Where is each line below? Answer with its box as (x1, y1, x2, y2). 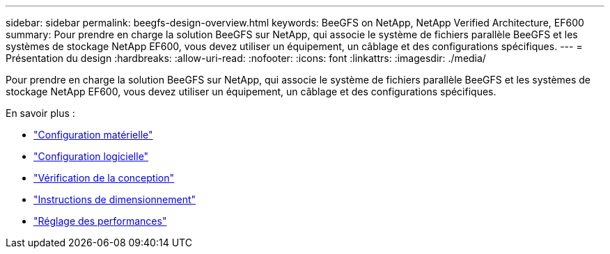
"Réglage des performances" (33, 215, 167, 227)
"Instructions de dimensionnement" (33, 193, 196, 205)
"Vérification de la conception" (33, 172, 174, 184)
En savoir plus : (6, 107, 75, 119)
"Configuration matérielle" (33, 129, 153, 141)
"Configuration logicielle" (33, 150, 149, 162)
